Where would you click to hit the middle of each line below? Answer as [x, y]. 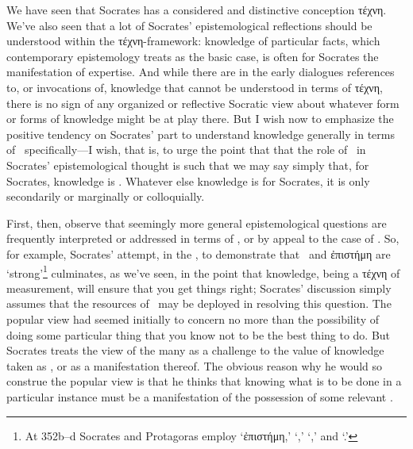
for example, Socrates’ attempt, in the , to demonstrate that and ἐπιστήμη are [199, 253]
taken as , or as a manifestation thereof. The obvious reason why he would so [195, 365]
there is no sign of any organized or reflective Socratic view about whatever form [203, 103]
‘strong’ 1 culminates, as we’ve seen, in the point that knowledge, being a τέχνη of [203, 271]
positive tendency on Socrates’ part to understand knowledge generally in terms [201, 134]
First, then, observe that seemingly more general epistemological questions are [197, 223]
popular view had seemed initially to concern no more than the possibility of [193, 319]
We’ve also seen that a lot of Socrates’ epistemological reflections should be [189, 25]
